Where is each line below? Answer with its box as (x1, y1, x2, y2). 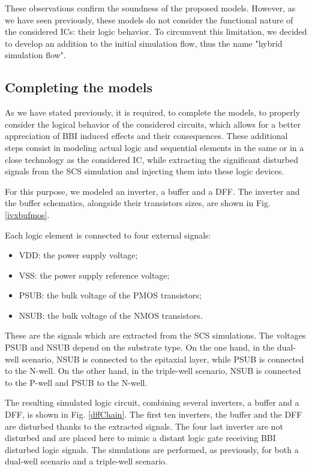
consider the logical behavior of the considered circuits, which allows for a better (5, 117, 301, 130)
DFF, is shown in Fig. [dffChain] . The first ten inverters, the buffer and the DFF (5, 408, 302, 421)
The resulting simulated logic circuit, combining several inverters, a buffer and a (5, 396, 299, 409)
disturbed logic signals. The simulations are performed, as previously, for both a (5, 443, 299, 455)
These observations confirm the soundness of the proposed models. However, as (5, 2, 296, 14)
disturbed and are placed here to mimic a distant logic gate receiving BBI (5, 431, 276, 444)
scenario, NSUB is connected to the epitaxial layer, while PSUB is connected (22, 352, 304, 365)
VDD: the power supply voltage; (19, 249, 138, 261)
